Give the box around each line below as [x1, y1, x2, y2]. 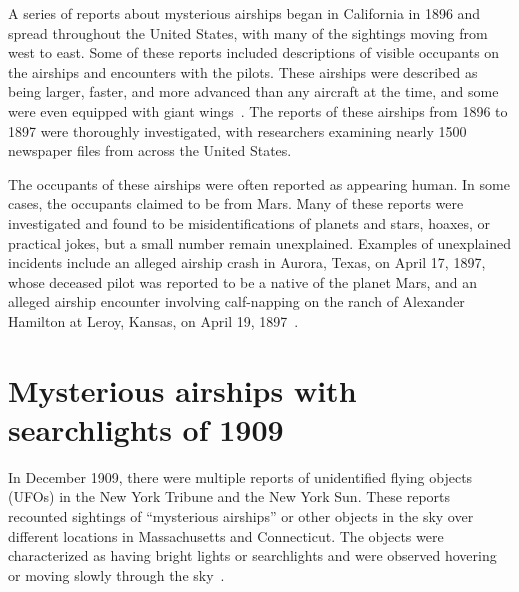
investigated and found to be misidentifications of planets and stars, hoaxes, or [8, 212, 491, 233]
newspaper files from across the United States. [8, 140, 292, 161]
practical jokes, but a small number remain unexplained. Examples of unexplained [8, 232, 512, 253]
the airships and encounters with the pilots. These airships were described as [8, 61, 478, 82]
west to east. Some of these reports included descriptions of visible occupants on [8, 42, 500, 63]
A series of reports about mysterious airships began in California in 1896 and [8, 3, 481, 23]
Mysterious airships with [8, 369, 357, 410]
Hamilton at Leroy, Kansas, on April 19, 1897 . [8, 310, 299, 331]
